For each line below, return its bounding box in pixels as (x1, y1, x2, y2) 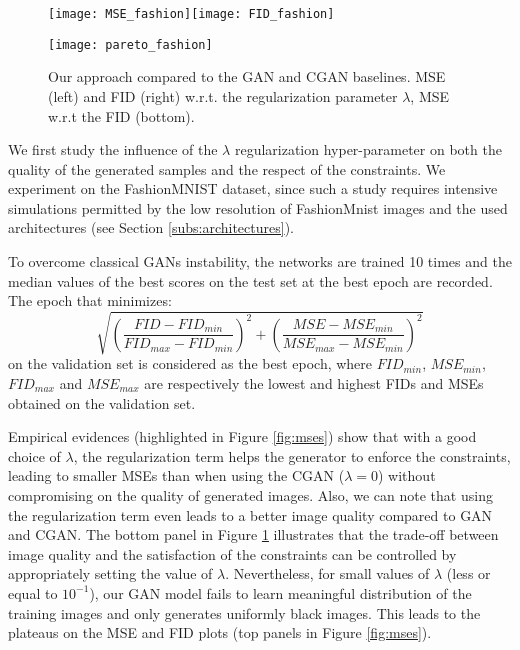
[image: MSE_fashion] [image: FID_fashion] (48, 7, 335, 21)
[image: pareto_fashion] (48, 37, 213, 52)
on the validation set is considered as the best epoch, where (8, 353, 373, 374)
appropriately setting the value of (8, 563, 213, 584)
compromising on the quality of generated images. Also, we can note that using (8, 484, 493, 505)
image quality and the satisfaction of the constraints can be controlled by (8, 543, 457, 564)
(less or (446, 563, 491, 584)
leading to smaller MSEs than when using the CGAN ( (8, 465, 345, 486)
